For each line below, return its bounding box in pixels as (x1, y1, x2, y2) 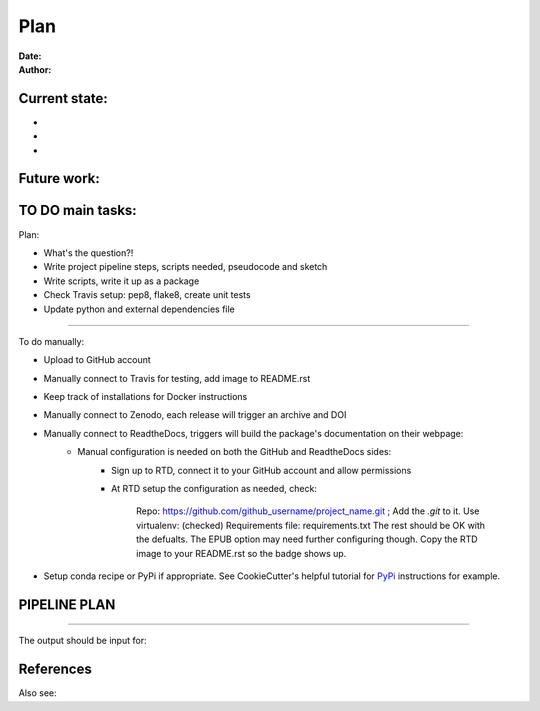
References (18, 661, 92, 678)
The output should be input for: (18, 635, 147, 647)
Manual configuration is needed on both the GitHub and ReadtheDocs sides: (77, 446, 392, 458)
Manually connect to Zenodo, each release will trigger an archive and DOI (43, 409, 347, 421)
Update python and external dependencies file (43, 303, 235, 315)
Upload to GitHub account (43, 354, 152, 366)
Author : (18, 63, 52, 75)
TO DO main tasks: (18, 202, 137, 219)
